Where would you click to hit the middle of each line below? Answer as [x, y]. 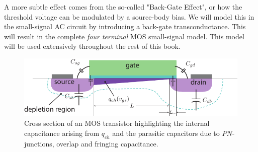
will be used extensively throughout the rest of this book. [92, 46]
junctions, [39, 143]
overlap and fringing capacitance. [107, 143]
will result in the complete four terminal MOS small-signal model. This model [124, 36]
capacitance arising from [62, 133]
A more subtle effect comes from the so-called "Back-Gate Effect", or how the [123, 7]
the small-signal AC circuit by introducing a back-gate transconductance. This [125, 26]
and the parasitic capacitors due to [166, 133]
